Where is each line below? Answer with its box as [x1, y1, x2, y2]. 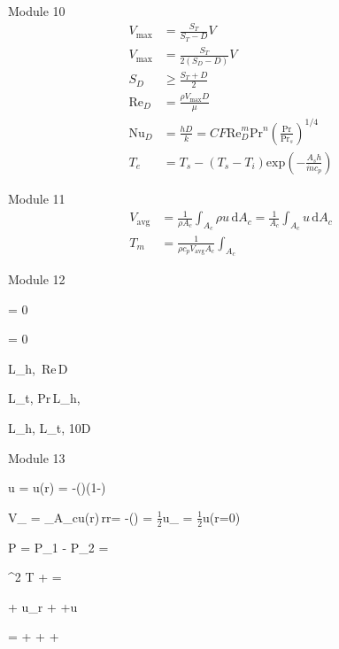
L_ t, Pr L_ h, [8, 389, 81, 407]
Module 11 [8, 189, 65, 207]
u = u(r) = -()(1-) [8, 478, 106, 497]
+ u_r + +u [8, 597, 78, 615]
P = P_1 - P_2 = [8, 537, 109, 556]
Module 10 [8, 2, 65, 19]
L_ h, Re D [8, 359, 68, 377]
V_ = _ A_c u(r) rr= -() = [8, 507, 153, 526]
